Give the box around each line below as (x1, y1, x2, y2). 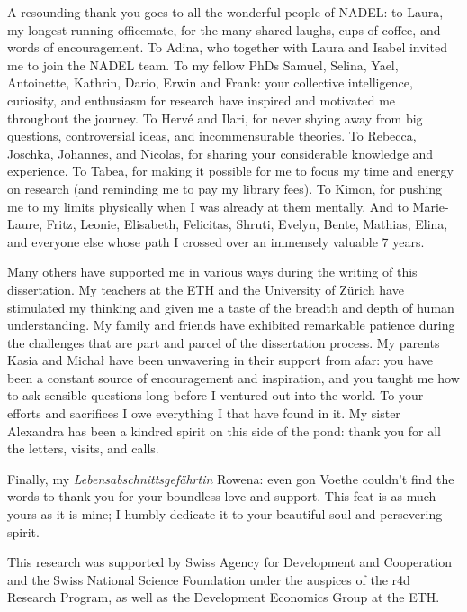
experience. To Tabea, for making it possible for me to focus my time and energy (7, 161, 454, 180)
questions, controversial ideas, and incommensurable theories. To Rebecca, (7, 126, 417, 145)
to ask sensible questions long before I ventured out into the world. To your (7, 386, 424, 405)
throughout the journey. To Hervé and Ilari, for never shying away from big (7, 108, 423, 127)
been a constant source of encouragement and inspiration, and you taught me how (7, 368, 460, 387)
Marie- (412, 196, 449, 215)
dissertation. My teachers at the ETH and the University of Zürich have (7, 279, 404, 298)
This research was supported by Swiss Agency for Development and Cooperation (7, 553, 452, 571)
